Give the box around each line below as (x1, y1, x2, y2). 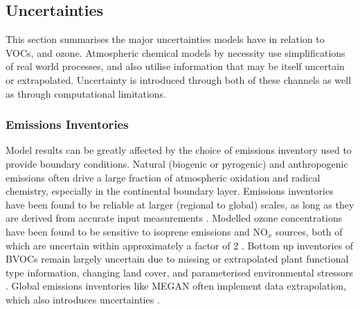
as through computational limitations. (6, 86, 167, 100)
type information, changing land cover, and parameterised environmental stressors (6, 265, 353, 279)
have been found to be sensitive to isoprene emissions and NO (6, 224, 268, 238)
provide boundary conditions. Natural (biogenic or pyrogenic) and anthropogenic (6, 156, 348, 170)
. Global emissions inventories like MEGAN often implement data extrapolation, (6, 279, 346, 293)
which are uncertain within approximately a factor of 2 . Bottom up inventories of (6, 238, 354, 252)
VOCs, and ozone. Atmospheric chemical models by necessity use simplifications (6, 45, 345, 60)
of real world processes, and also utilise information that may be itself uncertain (6, 59, 345, 73)
